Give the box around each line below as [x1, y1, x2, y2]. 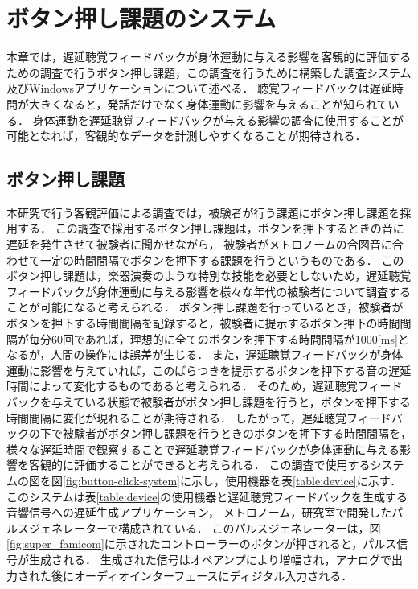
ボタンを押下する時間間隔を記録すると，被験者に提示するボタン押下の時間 [6, 315, 400, 332]
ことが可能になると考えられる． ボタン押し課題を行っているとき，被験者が [6, 299, 404, 315]
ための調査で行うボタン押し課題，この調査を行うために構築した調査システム [6, 64, 412, 80]
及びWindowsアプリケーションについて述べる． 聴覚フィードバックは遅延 [6, 80, 392, 97]
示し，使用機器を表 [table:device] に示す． [191, 472, 402, 488]
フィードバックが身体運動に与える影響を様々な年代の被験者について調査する [6, 282, 411, 299]
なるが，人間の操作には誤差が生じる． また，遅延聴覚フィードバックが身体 [6, 346, 404, 363]
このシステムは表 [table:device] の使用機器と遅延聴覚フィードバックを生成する [6, 488, 408, 505]
